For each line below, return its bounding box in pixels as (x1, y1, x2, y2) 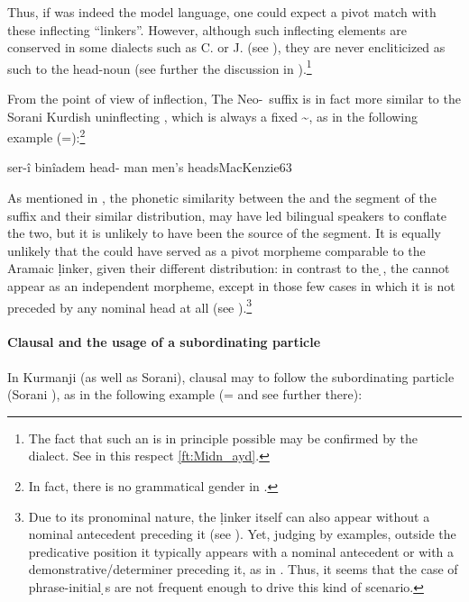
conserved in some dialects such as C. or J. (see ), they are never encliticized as (7, 38, 446, 57)
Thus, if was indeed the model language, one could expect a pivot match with (7, 3, 437, 21)
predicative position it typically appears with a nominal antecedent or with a (28, 542, 455, 561)
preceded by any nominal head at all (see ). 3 (7, 295, 253, 316)
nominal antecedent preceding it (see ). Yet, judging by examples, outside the (28, 524, 456, 543)
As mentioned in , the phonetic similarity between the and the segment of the (7, 188, 437, 207)
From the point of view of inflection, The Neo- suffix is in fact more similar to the (7, 89, 461, 108)
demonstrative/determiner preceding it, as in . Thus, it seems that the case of (28, 560, 458, 579)
